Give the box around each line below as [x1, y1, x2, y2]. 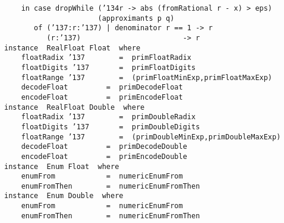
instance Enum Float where [4, 162, 119, 171]
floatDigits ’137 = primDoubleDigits [21, 122, 200, 131]
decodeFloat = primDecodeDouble [21, 142, 187, 151]
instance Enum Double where [4, 192, 124, 200]
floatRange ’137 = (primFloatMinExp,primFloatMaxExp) [21, 73, 273, 82]
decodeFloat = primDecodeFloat [21, 83, 183, 92]
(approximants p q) [97, 14, 175, 23]
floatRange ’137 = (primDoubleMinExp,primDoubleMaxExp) [21, 132, 281, 141]
